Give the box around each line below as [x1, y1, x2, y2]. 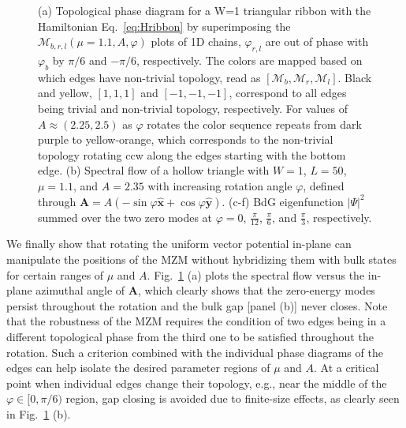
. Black [337, 69, 372, 85]
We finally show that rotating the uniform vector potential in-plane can [6, 235, 352, 252]
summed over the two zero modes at [38, 208, 213, 225]
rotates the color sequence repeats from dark [147, 115, 362, 132]
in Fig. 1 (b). [6, 405, 71, 422]
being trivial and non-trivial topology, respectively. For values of [38, 99, 348, 116]
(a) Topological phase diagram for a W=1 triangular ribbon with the [38, 2, 371, 18]
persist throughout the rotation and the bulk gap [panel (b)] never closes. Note [6, 297, 388, 313]
